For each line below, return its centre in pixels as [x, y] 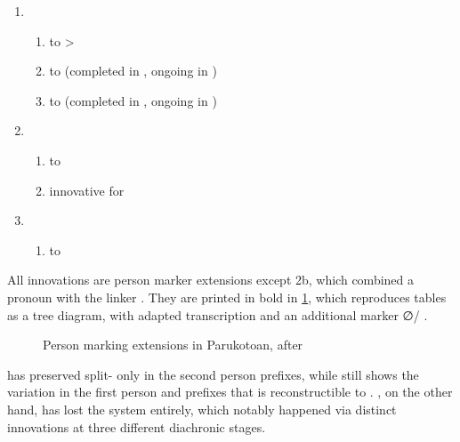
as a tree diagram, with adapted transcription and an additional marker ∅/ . [218, 314]
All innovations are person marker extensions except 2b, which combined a [211, 280]
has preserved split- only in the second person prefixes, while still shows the [213, 374]
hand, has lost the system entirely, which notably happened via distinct [202, 409]
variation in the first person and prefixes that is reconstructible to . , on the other [230, 392]
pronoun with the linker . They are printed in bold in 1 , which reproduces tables [227, 297]
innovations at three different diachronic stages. [137, 426]
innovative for [87, 190]
